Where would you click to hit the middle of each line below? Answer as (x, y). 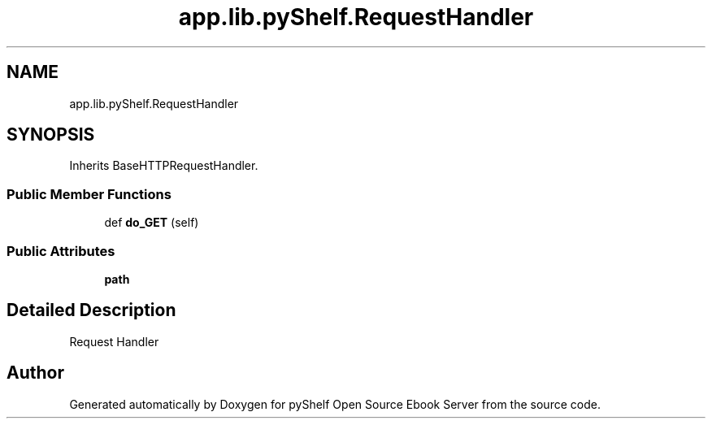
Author (35, 373)
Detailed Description (91, 310)
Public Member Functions (89, 194)
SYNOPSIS (51, 135)
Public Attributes (61, 251)
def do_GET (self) (152, 223)
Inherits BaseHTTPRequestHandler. (164, 166)
